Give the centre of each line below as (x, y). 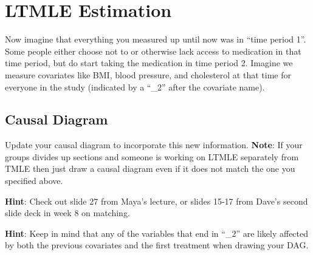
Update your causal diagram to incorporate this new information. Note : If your (154, 145)
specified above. (34, 181)
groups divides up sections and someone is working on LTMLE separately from (152, 156)
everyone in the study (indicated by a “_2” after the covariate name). (135, 87)
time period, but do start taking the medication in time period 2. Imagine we (149, 63)
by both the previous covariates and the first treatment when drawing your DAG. (157, 245)
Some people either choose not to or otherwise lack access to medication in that (153, 51)
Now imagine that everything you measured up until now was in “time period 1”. (156, 39)
